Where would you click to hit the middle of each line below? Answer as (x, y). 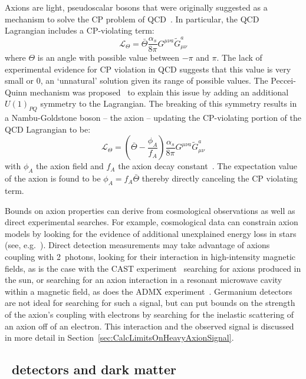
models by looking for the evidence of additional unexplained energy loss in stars (151, 233)
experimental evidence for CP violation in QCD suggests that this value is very (148, 69)
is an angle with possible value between (108, 57)
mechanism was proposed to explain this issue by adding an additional (159, 92)
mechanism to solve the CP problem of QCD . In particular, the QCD (132, 19)
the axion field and (70, 166)
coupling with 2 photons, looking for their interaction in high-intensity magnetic (150, 257)
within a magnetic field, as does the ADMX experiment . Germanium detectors (149, 291)
